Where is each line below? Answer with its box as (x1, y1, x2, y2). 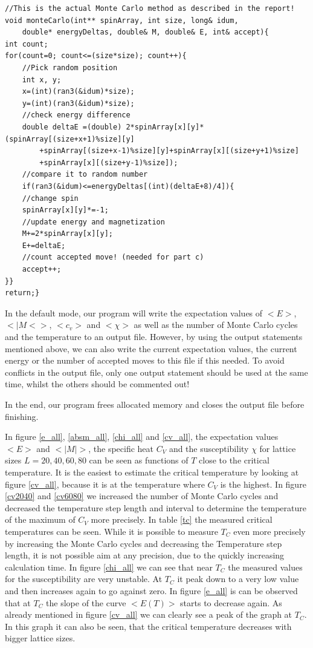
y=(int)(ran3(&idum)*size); (22, 99, 135, 108)
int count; (5, 39, 48, 48)
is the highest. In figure (220, 477, 306, 490)
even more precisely (233, 525, 306, 537)
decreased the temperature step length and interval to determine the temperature (5, 501, 306, 514)
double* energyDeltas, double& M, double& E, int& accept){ (22, 28, 269, 37)
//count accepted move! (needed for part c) (22, 253, 204, 262)
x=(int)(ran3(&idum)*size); (22, 87, 135, 96)
